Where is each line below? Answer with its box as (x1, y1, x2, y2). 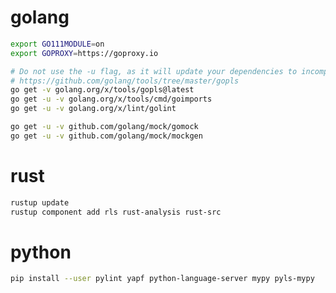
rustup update (10, 197, 70, 208)
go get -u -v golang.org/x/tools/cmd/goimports (10, 94, 213, 105)
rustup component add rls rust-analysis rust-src (10, 207, 222, 217)
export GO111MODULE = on (10, 39, 105, 49)
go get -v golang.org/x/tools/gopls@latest (10, 85, 195, 95)
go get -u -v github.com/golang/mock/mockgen (10, 131, 203, 141)
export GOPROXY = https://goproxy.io (10, 48, 159, 58)
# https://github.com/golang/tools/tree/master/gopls (10, 76, 240, 86)
